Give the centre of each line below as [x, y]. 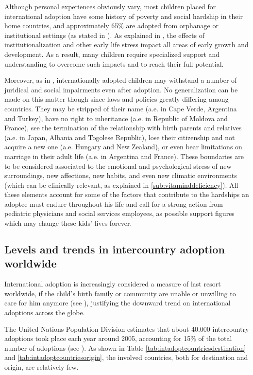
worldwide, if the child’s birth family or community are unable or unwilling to [120, 293]
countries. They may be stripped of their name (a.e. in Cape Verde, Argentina [121, 108]
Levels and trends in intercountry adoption [115, 249]
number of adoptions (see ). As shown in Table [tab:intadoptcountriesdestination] [125, 348]
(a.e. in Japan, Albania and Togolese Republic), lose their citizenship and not [120, 137]
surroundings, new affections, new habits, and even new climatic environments [121, 175]
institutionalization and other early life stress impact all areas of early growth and [126, 45]
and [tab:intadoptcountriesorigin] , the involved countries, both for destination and [126, 357]
